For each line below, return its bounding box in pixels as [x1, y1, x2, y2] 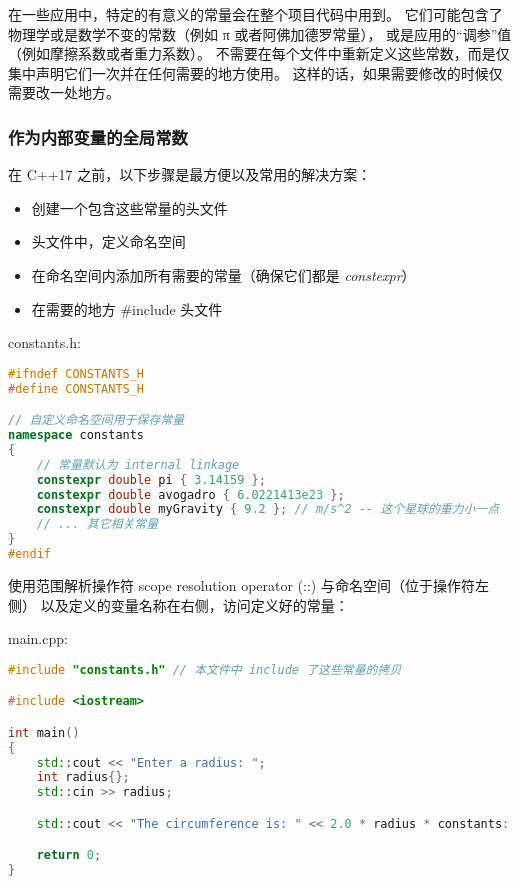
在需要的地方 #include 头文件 [31, 298, 223, 319]
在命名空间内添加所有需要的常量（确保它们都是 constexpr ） [31, 264, 416, 285]
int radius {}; [36, 770, 130, 785]
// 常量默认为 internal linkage [36, 457, 240, 472]
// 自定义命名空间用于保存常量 [8, 413, 185, 428]
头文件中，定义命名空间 [31, 231, 186, 252]
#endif [8, 547, 51, 562]
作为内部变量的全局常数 [8, 124, 188, 149]
